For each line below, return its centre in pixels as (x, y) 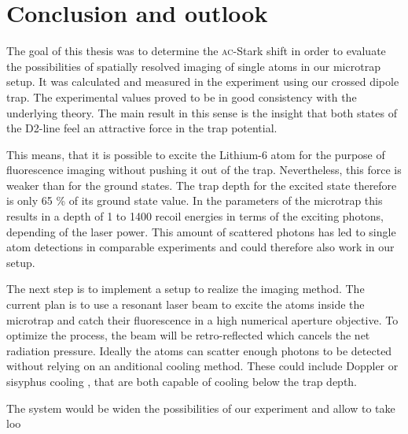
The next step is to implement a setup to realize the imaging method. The (186, 289)
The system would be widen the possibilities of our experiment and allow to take (201, 408)
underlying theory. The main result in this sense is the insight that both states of (202, 112)
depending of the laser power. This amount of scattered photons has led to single (201, 231)
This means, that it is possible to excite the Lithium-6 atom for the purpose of (196, 154)
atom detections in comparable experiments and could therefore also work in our (200, 247)
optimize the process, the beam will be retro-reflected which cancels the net (188, 335)
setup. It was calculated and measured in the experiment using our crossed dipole (203, 82)
